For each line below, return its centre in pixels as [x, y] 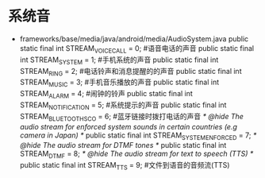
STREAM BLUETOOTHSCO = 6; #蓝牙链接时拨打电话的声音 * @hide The [132, 117]
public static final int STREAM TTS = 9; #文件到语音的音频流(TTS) [125, 166]
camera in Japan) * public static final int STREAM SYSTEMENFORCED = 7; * [138, 136]
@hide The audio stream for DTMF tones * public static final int [123, 145]
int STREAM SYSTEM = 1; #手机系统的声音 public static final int [119, 60]
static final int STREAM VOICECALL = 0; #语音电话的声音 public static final [137, 49]
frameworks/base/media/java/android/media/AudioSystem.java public [134, 39]
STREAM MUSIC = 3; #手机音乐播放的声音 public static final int [119, 83]
